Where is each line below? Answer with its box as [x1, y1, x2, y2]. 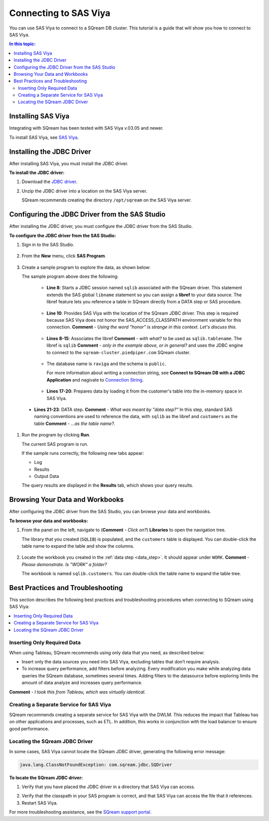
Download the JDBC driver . [21, 179, 78, 185]
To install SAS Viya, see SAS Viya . [9, 134, 79, 140]
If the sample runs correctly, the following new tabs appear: [21, 450, 144, 456]
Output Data [34, 473, 59, 479]
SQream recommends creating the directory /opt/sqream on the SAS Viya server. [21, 197, 192, 203]
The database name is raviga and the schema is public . [46, 361, 166, 367]
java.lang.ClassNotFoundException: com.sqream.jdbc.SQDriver [19, 762, 172, 768]
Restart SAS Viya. [21, 800, 58, 806]
